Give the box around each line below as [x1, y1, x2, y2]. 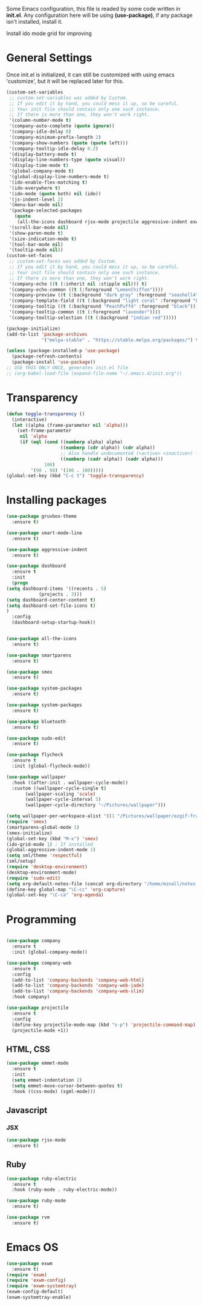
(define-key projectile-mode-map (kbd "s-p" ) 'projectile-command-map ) [11, 1022, 196, 1028]
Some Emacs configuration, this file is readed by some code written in [6, 5, 181, 12]
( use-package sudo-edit [6, 735, 66, 742]
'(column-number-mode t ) [8, 118, 71, 124]
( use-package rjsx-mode [6, 1137, 66, 1144]
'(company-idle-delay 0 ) [8, 129, 71, 135]
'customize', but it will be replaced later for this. [6, 77, 124, 84]
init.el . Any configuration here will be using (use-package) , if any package [6, 12, 193, 19]
